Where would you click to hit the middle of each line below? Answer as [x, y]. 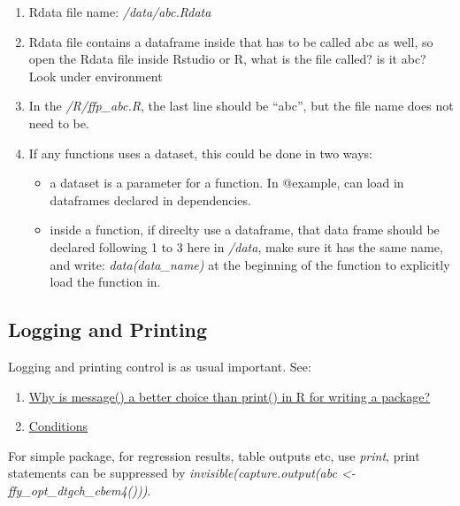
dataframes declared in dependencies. [150, 199]
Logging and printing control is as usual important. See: [160, 366]
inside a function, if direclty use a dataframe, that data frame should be [245, 230]
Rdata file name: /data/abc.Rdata [120, 11]
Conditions [58, 426]
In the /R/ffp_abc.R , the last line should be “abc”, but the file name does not [241, 106]
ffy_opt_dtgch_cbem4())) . [80, 490]
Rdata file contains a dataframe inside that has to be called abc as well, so [231, 41]
